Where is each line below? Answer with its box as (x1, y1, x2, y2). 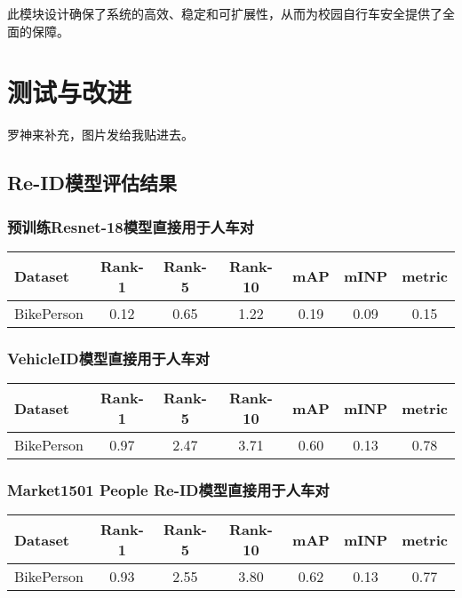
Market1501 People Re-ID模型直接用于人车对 (7, 479, 330, 501)
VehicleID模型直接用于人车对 (7, 347, 210, 369)
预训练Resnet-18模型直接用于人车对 (7, 215, 254, 237)
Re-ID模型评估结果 (7, 169, 177, 196)
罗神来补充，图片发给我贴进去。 (7, 125, 194, 144)
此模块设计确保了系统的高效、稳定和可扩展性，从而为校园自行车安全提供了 (7, 4, 442, 22)
